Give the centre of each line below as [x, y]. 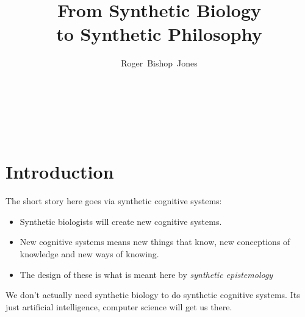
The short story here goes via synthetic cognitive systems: [114, 201]
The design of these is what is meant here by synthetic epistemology [146, 274]
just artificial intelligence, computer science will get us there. [119, 306]
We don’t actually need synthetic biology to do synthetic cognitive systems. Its [153, 295]
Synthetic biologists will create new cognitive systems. [121, 221]
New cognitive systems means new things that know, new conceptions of [155, 242]
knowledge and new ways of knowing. [89, 254]
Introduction [60, 172]
